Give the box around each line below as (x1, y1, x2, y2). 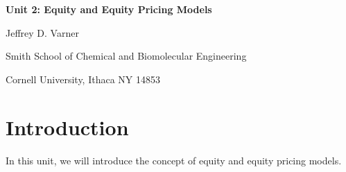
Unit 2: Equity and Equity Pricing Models (6, 2, 212, 16)
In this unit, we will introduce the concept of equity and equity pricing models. (6, 153, 342, 167)
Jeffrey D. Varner (6, 25, 79, 40)
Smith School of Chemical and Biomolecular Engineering (6, 49, 247, 63)
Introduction (6, 112, 129, 141)
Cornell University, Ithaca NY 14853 (6, 71, 160, 86)
